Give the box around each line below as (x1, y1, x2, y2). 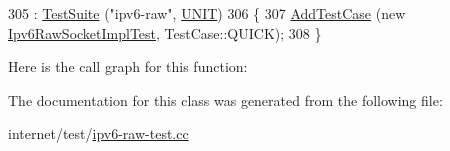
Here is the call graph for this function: (8, 56, 248, 77)
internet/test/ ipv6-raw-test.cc (8, 123, 189, 144)
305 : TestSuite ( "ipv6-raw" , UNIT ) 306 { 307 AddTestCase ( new (8, 3, 406, 23)
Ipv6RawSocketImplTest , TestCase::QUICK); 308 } (8, 22, 322, 43)
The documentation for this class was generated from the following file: (8, 89, 443, 110)
